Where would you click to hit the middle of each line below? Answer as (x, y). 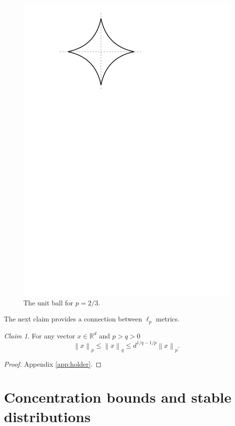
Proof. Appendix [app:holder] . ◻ (53, 364)
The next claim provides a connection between (73, 319)
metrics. (168, 319)
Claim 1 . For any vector (40, 335)
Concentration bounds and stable (118, 397)
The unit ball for (48, 302)
